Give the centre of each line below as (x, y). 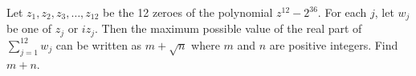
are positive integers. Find (334, 44)
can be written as (99, 44)
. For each (342, 12)
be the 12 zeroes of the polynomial (188, 12)
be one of (29, 28)
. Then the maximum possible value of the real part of (228, 28)
